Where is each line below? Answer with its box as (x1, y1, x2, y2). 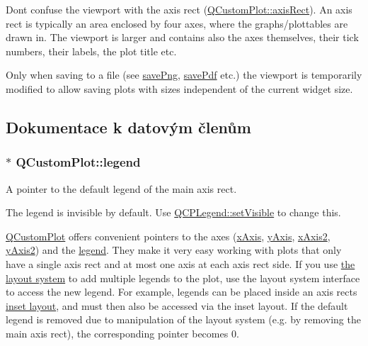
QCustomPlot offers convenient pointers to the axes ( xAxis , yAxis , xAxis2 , (6, 228, 330, 243)
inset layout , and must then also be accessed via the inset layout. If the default (6, 298, 348, 313)
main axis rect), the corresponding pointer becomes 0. (6, 325, 239, 340)
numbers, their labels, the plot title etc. (6, 43, 177, 58)
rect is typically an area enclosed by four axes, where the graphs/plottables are (6, 16, 348, 30)
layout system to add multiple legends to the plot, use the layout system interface (6, 270, 360, 285)
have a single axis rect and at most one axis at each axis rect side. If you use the (6, 256, 355, 271)
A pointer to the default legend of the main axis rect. (6, 181, 237, 196)
